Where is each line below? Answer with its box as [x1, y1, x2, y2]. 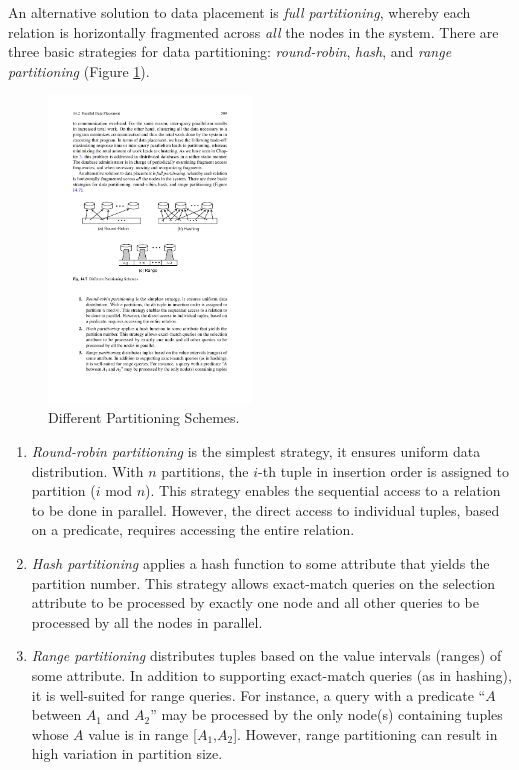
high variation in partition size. [31, 743, 223, 764]
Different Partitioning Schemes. [48, 407, 240, 428]
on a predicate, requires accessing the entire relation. [31, 519, 355, 540]
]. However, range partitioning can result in [233, 723, 498, 744]
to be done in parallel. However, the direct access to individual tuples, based [31, 499, 500, 520]
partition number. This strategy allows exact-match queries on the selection [31, 572, 496, 593]
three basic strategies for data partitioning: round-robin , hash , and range [8, 41, 452, 62]
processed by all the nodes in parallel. [31, 611, 263, 632]
